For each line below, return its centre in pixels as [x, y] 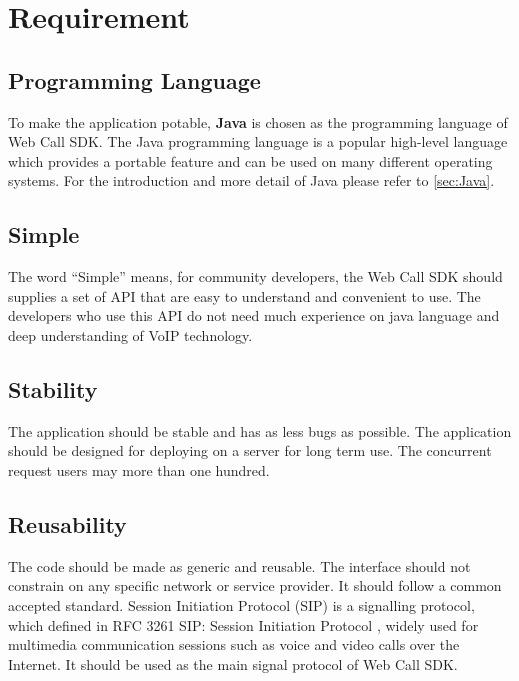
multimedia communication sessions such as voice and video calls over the [234, 644]
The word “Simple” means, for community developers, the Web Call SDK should [255, 276]
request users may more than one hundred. [139, 469]
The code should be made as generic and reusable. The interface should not [239, 565]
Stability [53, 388]
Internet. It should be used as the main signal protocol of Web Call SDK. [233, 663]
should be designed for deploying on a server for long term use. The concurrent [250, 450]
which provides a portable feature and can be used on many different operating [250, 160]
